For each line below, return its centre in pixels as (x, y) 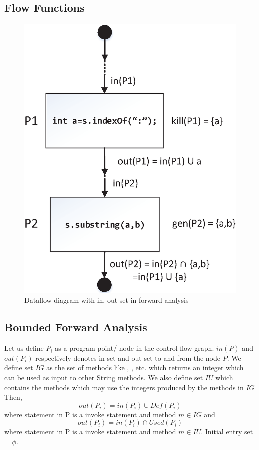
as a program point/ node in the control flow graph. (135, 348)
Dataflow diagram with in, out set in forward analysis (106, 300)
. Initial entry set (227, 432)
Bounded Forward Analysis (76, 327)
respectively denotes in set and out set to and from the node (128, 358)
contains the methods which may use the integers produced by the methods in (124, 387)
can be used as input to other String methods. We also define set (104, 378)
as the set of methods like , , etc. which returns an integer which (145, 368)
